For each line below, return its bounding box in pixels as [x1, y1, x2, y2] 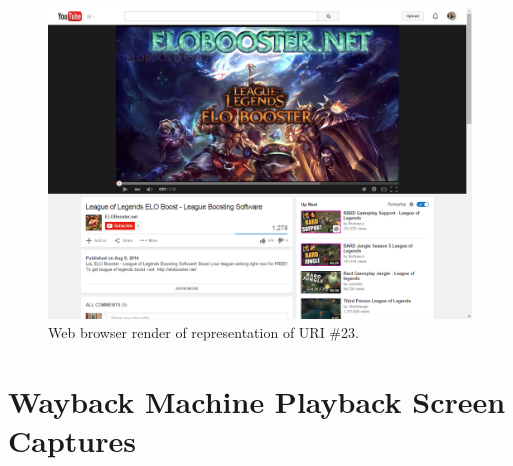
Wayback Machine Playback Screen [8, 380, 506, 421]
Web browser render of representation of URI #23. [48, 322, 359, 343]
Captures [8, 420, 136, 461]
